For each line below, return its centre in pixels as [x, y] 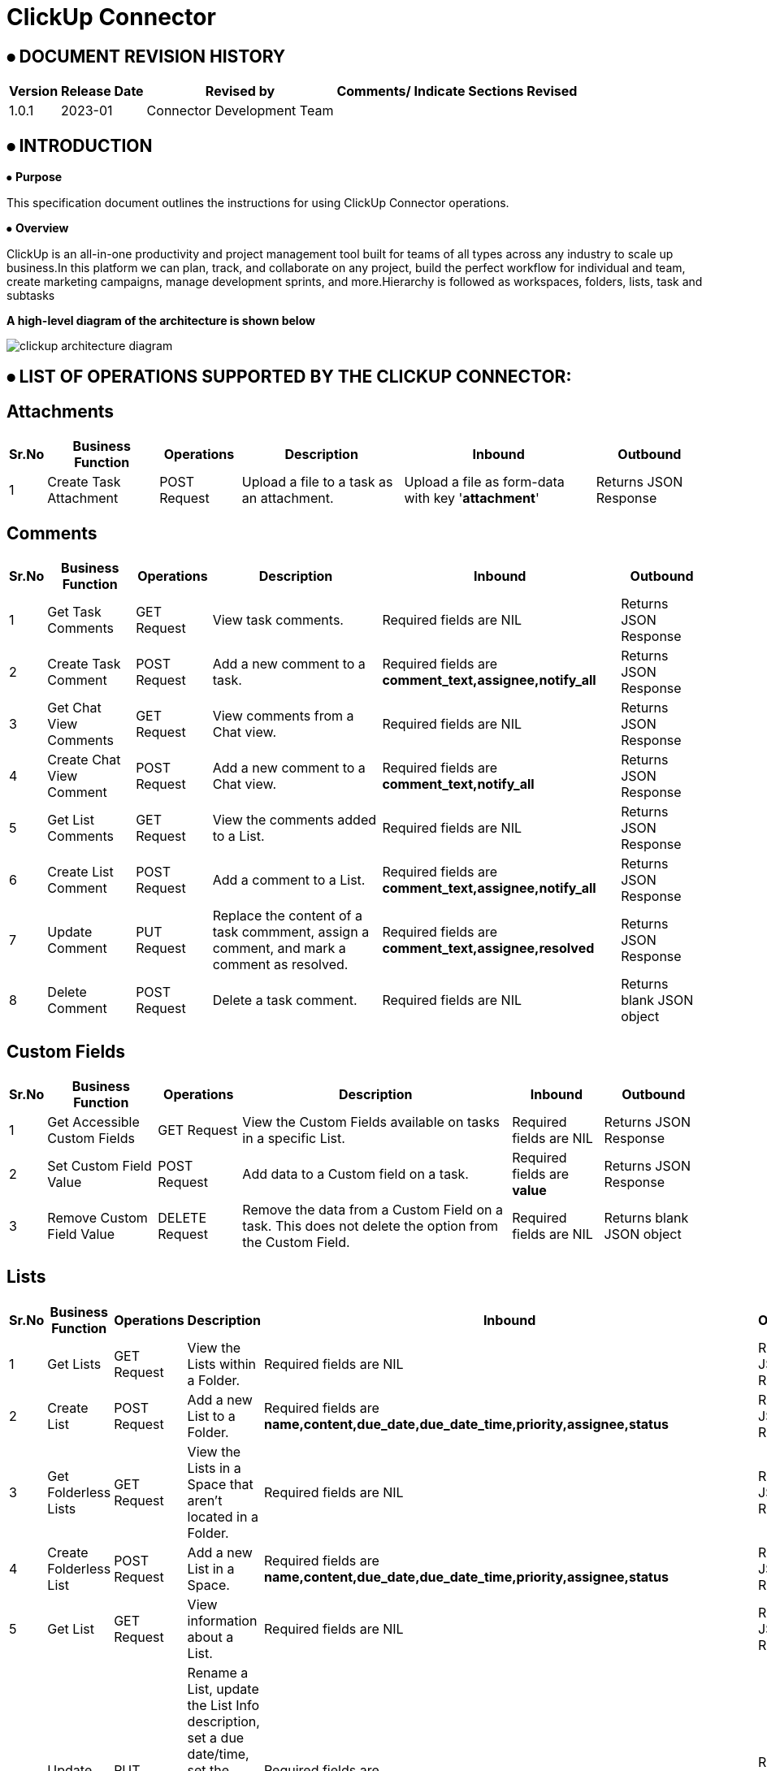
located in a [223, 1516]
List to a [211, 1416]
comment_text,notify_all [458, 784]
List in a [211, 1568]
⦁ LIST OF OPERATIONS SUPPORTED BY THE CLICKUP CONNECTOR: [289, 377]
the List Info [223, 1705]
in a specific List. [294, 1138]
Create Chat [84, 760]
